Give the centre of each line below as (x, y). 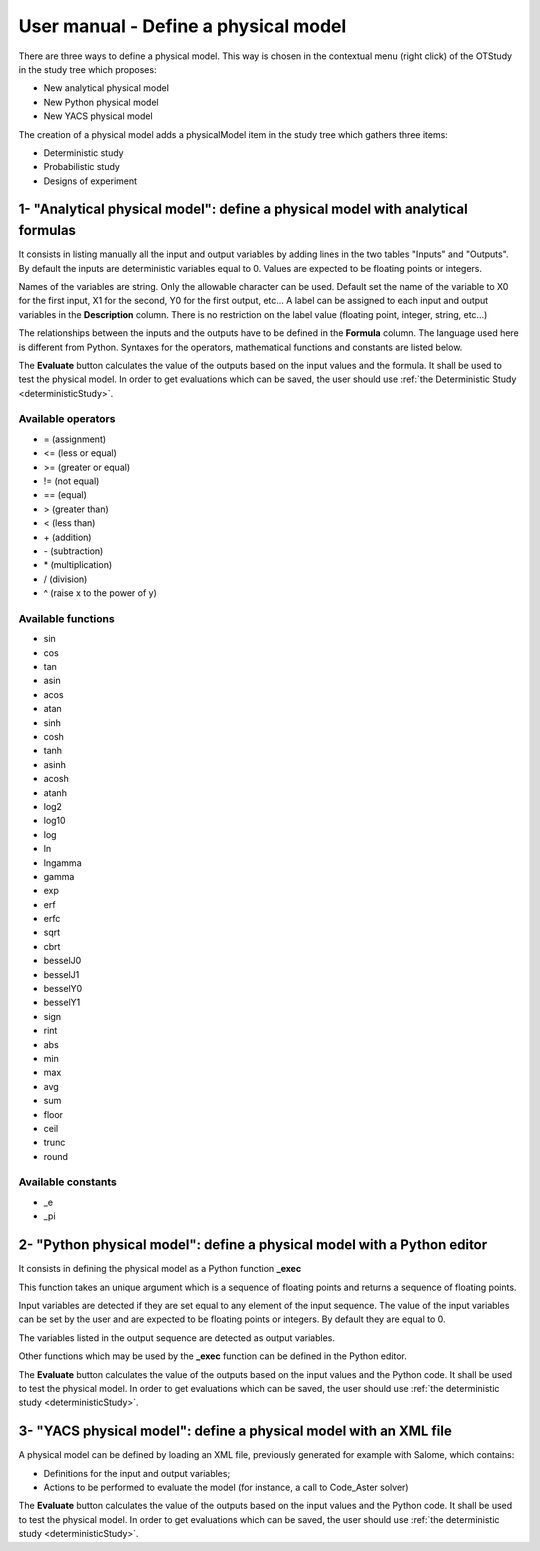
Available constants (67, 1182)
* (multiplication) (78, 565)
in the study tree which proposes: (87, 69)
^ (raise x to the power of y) (100, 593)
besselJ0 (62, 961)
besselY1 (62, 1002)
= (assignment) (75, 439)
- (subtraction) (73, 551)
